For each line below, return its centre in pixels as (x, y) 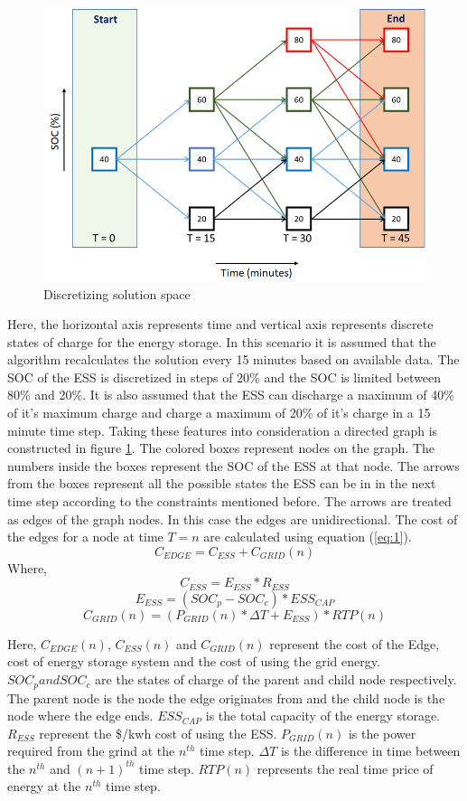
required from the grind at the (91, 751)
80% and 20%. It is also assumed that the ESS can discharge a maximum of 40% (231, 395)
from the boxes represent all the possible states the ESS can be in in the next (222, 483)
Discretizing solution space (117, 293)
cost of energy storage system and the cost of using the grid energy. (194, 661)
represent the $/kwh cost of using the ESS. (158, 733)
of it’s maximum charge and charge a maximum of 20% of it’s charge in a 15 (219, 413)
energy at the (44, 786)
